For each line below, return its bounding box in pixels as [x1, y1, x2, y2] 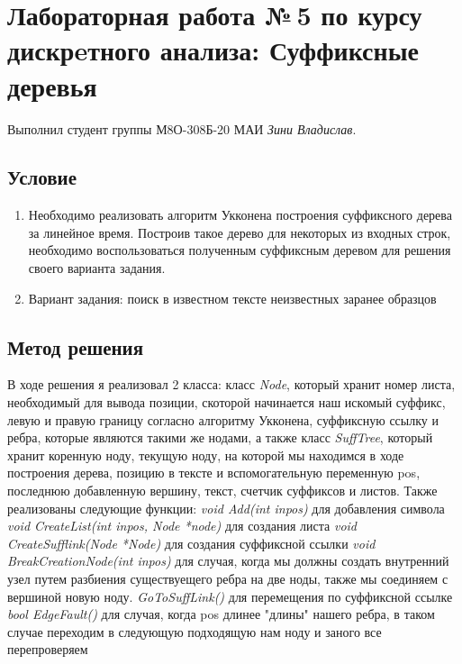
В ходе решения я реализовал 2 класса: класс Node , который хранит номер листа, [7, 375, 456, 394]
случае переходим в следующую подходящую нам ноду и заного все [7, 622, 382, 641]
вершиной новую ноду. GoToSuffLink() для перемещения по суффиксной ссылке [7, 587, 453, 605]
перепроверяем [7, 640, 88, 659]
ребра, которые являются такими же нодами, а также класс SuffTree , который [7, 428, 433, 447]
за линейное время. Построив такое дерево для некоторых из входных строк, [28, 223, 451, 241]
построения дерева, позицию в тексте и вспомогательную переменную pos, [7, 463, 421, 482]
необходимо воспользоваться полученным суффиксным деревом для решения [28, 241, 451, 259]
